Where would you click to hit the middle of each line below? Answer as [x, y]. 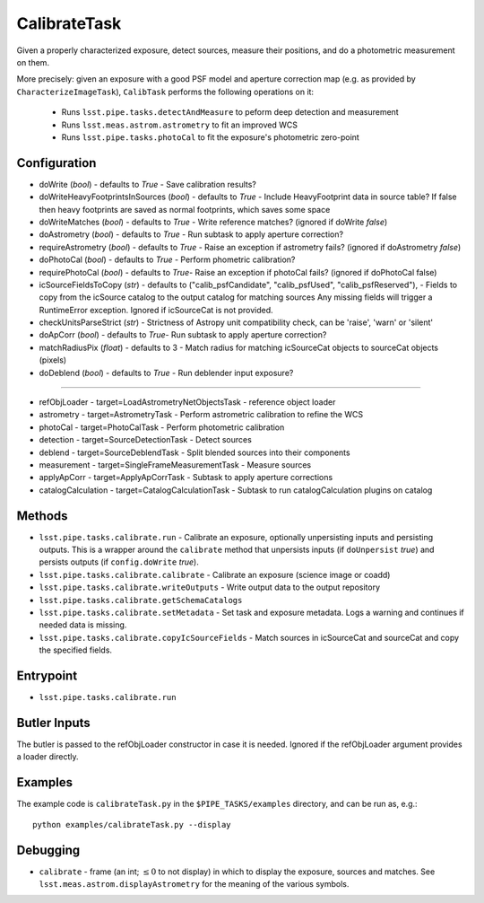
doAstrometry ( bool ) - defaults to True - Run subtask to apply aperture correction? [191, 234]
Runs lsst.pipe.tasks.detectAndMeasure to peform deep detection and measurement [230, 112]
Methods [42, 516]
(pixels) [53, 360]
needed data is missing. [83, 625]
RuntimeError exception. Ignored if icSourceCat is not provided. [156, 310]
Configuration [56, 163]
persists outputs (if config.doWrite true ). [119, 562]
